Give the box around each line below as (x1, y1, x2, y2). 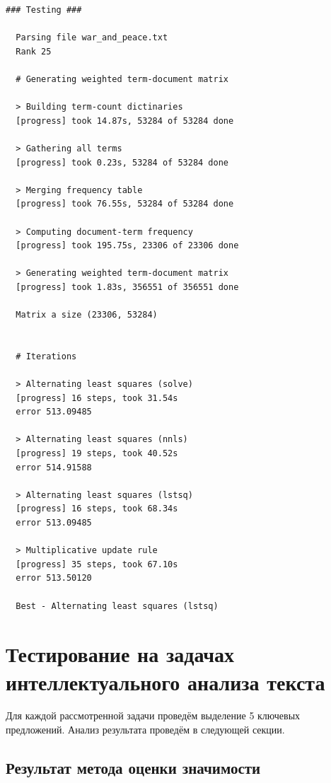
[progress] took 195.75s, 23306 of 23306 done (16, 240, 239, 251)
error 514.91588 (16, 462, 92, 472)
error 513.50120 (16, 573, 92, 584)
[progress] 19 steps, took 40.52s (16, 448, 178, 458)
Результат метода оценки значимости (6, 757, 261, 779)
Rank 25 (16, 46, 52, 57)
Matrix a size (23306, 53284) (16, 310, 158, 320)
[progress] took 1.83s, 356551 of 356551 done (16, 282, 239, 292)
